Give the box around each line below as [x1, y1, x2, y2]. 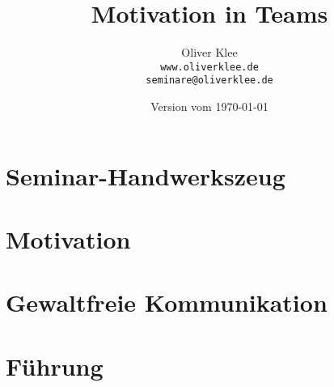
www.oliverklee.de [160, 61, 259, 73]
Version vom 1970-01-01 [150, 98, 268, 115]
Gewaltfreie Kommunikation [6, 286, 328, 319]
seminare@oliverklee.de [146, 74, 273, 87]
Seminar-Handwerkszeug [6, 159, 285, 192]
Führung [6, 349, 104, 382]
